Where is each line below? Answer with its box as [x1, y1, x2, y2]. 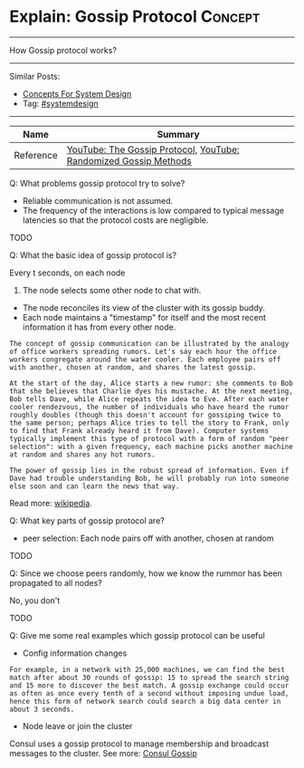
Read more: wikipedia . [9, 497, 92, 508]
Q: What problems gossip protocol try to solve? [9, 178, 185, 188]
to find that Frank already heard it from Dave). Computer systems [9, 426, 270, 436]
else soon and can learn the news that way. [9, 482, 180, 491]
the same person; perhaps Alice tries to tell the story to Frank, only [9, 418, 290, 427]
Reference [14, 149, 59, 161]
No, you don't [9, 595, 61, 606]
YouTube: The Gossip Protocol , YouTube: [66, 143, 240, 156]
